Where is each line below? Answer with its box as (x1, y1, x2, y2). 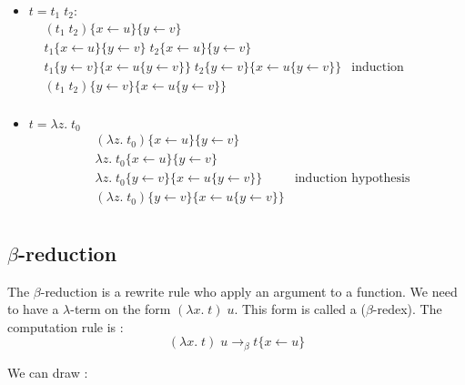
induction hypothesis (294, 172, 410, 186)
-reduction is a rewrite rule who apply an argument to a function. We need (40, 281, 458, 300)
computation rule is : (7, 317, 124, 336)
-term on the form (70, 299, 171, 319)
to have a (7, 299, 59, 319)
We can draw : (7, 362, 88, 381)
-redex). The (372, 299, 442, 319)
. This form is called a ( (234, 299, 366, 319)
